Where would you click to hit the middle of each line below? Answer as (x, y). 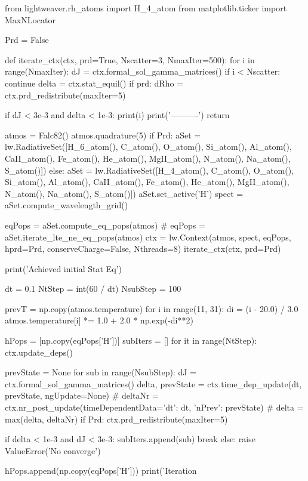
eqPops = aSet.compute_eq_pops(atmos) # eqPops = (105, 225)
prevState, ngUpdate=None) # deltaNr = (82, 395)
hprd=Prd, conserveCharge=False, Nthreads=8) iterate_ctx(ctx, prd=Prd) (143, 249)
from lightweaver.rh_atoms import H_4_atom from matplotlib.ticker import (146, 8)
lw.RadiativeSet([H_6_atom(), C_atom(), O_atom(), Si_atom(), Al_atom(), (148, 147)
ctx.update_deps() (39, 352)
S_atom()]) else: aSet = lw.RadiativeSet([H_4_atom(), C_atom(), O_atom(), (150, 170)
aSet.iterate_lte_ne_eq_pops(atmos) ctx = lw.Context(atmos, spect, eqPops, (148, 237)
